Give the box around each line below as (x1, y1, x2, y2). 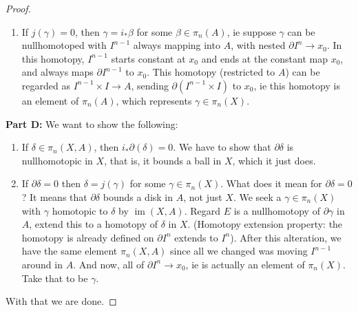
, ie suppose (227, 24, 276, 39)
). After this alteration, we (230, 230, 341, 244)
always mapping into (133, 38, 220, 52)
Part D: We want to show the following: (6, 116, 178, 131)
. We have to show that (173, 140, 271, 154)
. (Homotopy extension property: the (187, 217, 343, 231)
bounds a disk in (103, 189, 173, 204)
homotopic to (52, 203, 108, 217)
